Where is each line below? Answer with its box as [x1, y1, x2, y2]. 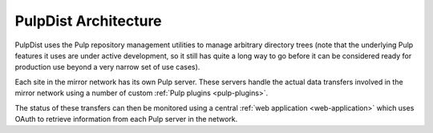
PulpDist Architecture [14, 12, 162, 30]
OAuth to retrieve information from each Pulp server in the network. [14, 114, 238, 123]
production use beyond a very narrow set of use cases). [14, 62, 200, 72]
